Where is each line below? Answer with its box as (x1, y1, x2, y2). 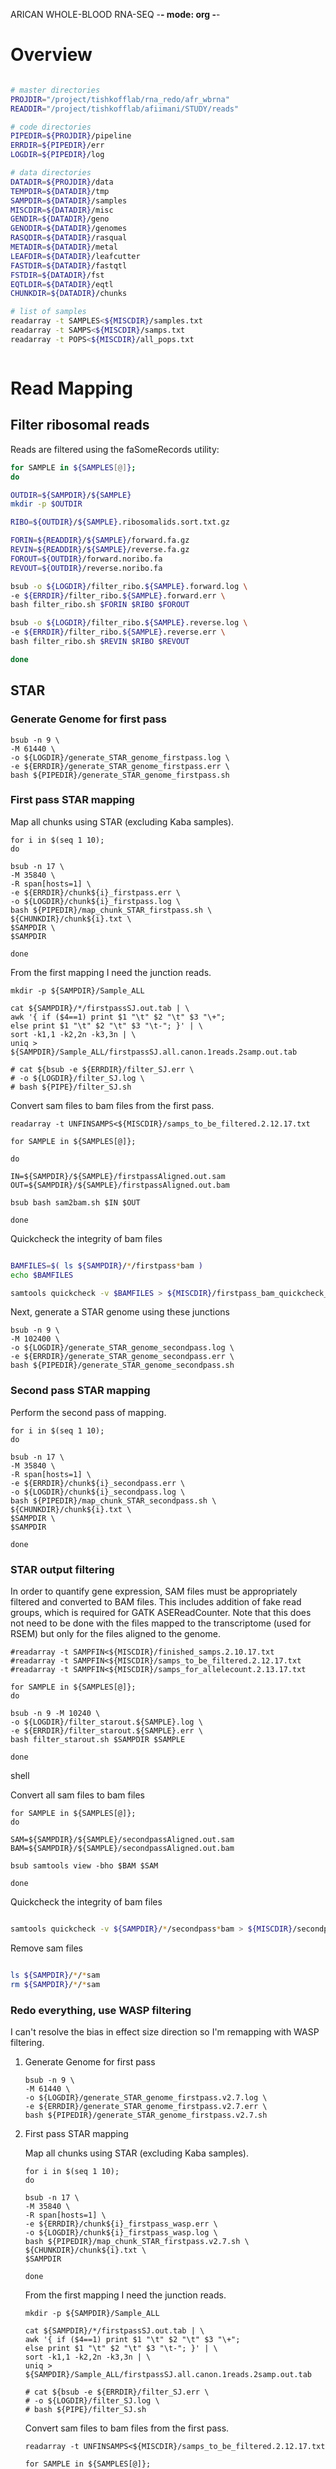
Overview (10, 44, 93, 66)
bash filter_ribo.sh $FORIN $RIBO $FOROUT (10, 600, 190, 610)
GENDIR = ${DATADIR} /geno (10, 214, 110, 224)
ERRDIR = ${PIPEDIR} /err (10, 140, 105, 151)
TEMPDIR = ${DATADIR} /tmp (10, 186, 110, 196)
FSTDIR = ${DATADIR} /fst (10, 270, 105, 280)
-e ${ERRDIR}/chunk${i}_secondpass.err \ (10, 1478, 186, 1488)
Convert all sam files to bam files (10, 1789, 145, 1801)
